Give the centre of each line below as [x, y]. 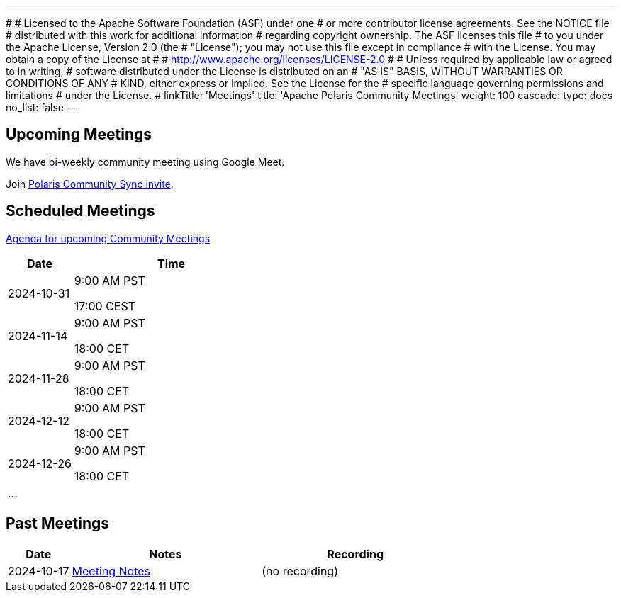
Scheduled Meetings [80, 211]
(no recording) [300, 571]
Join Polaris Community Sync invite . [90, 184]
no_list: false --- [43, 107]
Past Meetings [58, 524]
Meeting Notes [111, 571]
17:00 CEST [105, 306]
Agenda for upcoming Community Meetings [108, 238]
